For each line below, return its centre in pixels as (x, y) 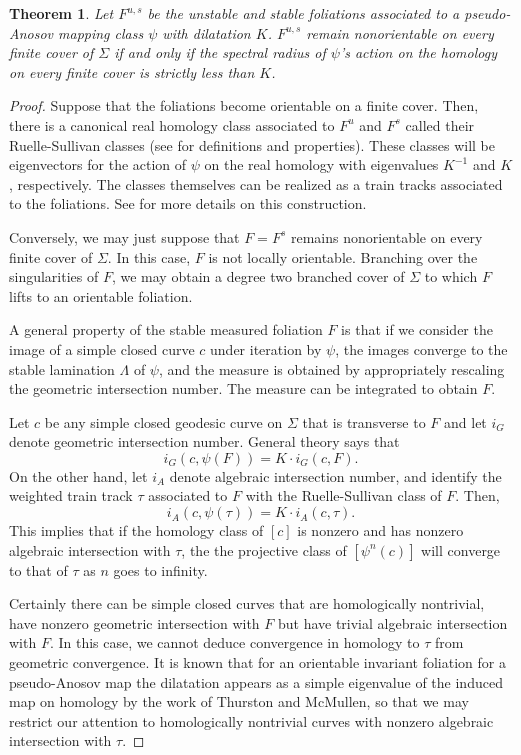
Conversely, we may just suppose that (124, 236)
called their (440, 124)
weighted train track (71, 495)
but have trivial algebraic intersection (392, 622)
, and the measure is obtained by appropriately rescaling (331, 368)
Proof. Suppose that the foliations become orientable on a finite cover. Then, (244, 105)
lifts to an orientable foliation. (101, 295)
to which (451, 276)
